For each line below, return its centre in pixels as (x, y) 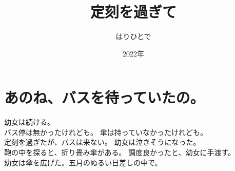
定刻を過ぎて (133, 12)
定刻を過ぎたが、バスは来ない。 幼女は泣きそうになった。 (102, 142)
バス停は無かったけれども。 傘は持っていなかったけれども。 (106, 132)
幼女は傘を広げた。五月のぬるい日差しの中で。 (83, 162)
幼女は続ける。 (29, 122)
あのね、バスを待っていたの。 (104, 97)
